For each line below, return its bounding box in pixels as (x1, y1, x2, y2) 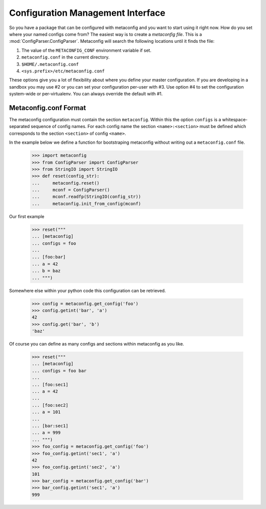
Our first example (9, 213, 44, 219)
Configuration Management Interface (9, 7, 166, 18)
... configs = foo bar (32, 368, 87, 374)
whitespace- (222, 116, 248, 123)
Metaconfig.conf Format (9, 103, 86, 112)
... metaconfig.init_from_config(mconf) (32, 201, 141, 206)
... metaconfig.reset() (32, 180, 100, 186)
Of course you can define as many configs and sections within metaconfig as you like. (9, 341, 184, 347)
